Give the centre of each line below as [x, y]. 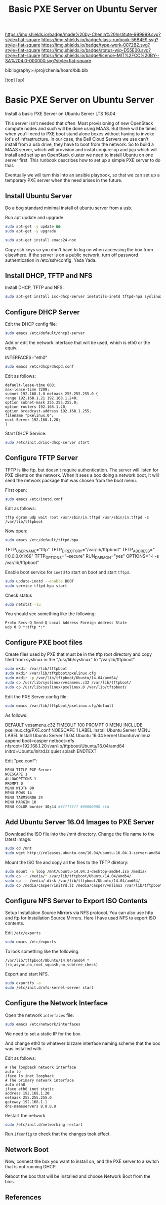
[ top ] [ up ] [15, 80]
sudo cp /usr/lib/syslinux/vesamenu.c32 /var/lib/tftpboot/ [68, 683]
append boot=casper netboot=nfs [40, 741]
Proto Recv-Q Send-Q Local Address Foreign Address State [66, 623]
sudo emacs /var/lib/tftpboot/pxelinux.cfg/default [59, 706]
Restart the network [25, 1115]
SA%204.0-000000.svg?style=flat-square [48, 61]
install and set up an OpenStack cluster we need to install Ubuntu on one [79, 155]
